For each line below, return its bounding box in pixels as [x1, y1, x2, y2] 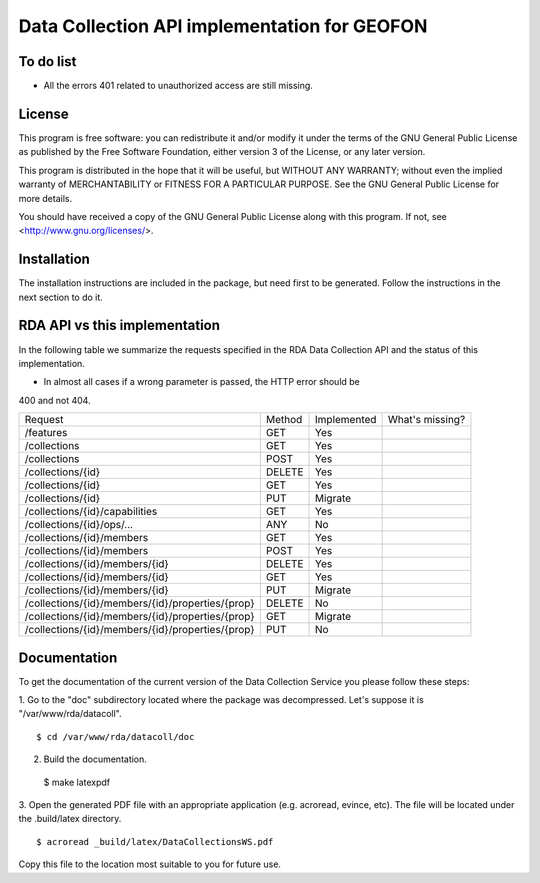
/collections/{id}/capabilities [24, 505, 158, 519]
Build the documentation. [43, 753, 147, 765]
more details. [18, 192, 73, 204]
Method [265, 413, 303, 427]
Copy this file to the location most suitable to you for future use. [18, 858, 282, 870]
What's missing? [387, 413, 466, 427]
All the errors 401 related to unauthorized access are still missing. [43, 80, 314, 92]
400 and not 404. [18, 394, 91, 406]
